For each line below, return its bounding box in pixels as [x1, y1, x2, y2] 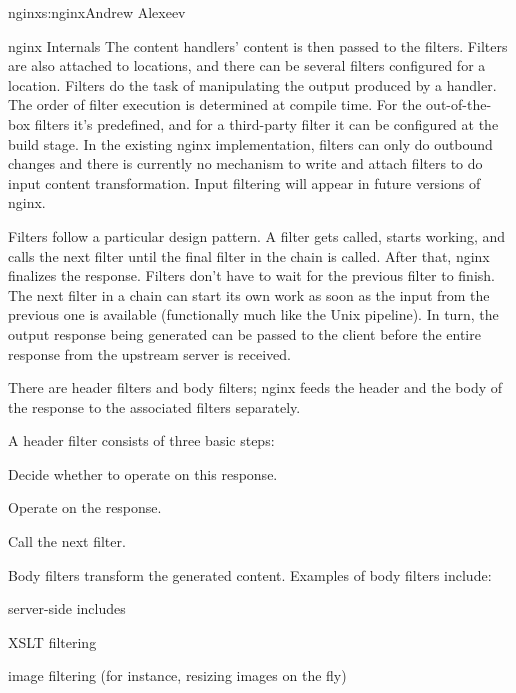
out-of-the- [426, 94, 492, 115]
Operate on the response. [8, 497, 162, 518]
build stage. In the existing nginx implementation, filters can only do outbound [8, 133, 493, 154]
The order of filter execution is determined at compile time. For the [8, 94, 422, 115]
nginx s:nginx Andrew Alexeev [8, 2, 186, 22]
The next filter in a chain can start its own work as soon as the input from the [8, 284, 490, 305]
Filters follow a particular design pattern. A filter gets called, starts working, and [8, 225, 506, 246]
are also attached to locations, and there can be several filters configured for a [8, 55, 486, 76]
